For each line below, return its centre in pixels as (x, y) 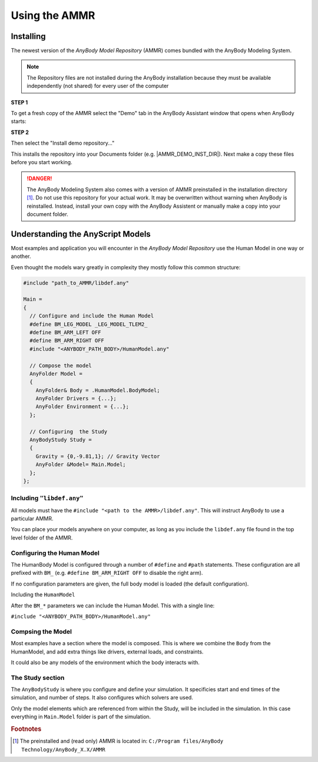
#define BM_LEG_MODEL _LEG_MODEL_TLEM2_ (89, 324)
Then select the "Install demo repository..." (63, 143)
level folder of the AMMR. (42, 538)
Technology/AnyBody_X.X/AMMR (63, 749)
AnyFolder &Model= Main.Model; (81, 465)
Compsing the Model (41, 632)
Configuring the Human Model (55, 553)
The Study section (38, 678)
